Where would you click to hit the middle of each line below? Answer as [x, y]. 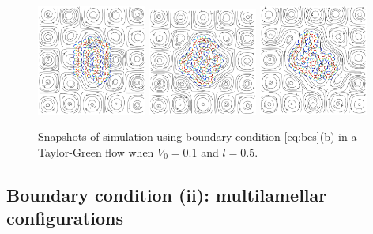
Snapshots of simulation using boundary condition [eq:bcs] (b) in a [198, 136]
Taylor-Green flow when [96, 151]
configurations [65, 218]
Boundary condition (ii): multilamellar [167, 194]
